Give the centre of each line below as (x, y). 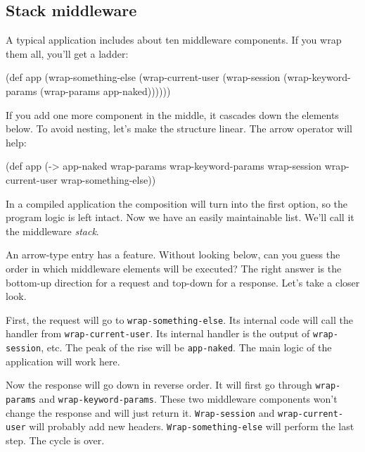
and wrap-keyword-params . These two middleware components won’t (188, 398)
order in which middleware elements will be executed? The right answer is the (174, 268)
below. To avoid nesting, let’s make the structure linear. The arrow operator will (179, 128)
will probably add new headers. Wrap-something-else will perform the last (192, 426)
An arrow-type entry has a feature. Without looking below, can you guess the (173, 255)
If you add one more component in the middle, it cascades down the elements (172, 114)
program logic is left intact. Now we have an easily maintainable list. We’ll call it (180, 217)
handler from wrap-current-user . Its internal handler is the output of (158, 333)
